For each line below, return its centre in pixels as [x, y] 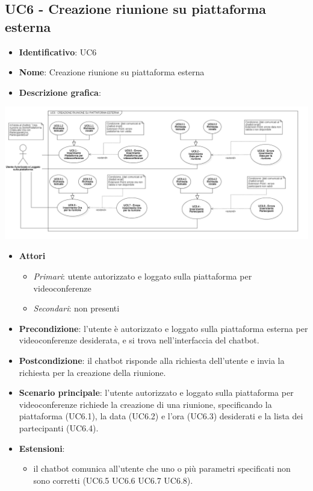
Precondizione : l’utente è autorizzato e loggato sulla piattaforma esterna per [163, 328]
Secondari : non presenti [76, 308]
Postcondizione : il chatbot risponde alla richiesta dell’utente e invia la [152, 361]
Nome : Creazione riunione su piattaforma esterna [112, 72]
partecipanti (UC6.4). [59, 428]
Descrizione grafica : [60, 92]
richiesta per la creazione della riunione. [92, 372]
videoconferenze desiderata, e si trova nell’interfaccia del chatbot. [139, 340]
